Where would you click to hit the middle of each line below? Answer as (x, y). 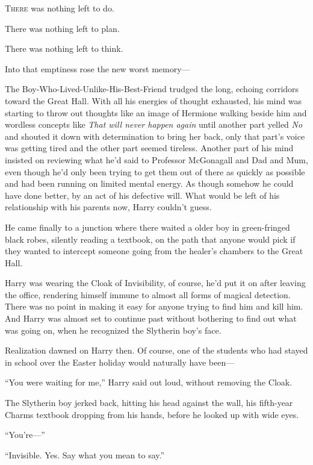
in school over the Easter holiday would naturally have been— (120, 362)
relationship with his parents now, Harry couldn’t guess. (108, 207)
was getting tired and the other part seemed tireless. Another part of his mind (149, 148)
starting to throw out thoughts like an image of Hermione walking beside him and (156, 112)
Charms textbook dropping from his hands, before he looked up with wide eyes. (152, 414)
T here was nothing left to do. (60, 8)
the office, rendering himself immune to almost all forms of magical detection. (148, 294)
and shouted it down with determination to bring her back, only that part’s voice (155, 136)
